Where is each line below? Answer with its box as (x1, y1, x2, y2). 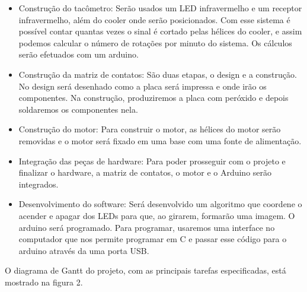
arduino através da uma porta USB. (18, 244, 149, 256)
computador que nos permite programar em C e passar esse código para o (18, 233, 287, 245)
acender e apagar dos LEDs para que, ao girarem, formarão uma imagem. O (18, 209, 295, 221)
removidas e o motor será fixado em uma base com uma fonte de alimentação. (18, 134, 302, 147)
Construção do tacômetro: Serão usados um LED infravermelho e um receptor (18, 2, 302, 14)
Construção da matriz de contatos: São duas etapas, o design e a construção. (18, 68, 297, 80)
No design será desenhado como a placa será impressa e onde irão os (18, 80, 267, 92)
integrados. (18, 177, 59, 190)
